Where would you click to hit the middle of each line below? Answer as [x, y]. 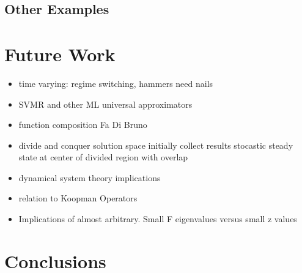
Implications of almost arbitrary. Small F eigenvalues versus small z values [158, 219]
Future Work [60, 54]
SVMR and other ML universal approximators [105, 104]
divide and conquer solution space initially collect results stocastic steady [156, 145]
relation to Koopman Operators [78, 198]
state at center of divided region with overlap [103, 157]
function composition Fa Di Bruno [83, 125]
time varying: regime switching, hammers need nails [116, 83]
